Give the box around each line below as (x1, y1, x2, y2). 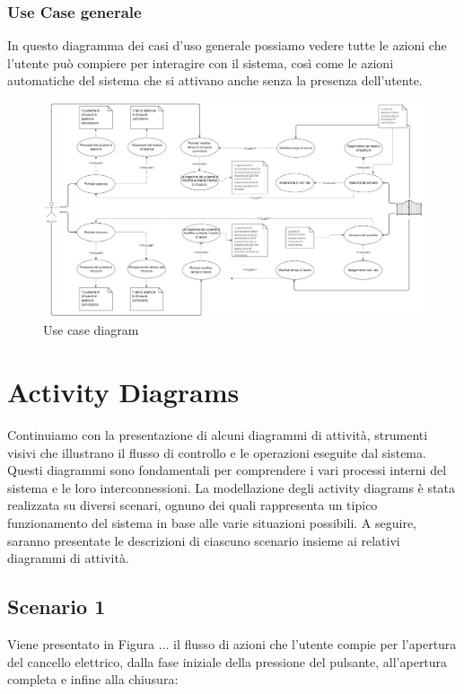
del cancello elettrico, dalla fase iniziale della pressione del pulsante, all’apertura (7, 652, 448, 671)
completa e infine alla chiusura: (7, 670, 179, 689)
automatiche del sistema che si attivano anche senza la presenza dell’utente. (7, 71, 423, 90)
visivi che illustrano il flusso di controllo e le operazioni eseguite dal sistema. (7, 443, 426, 461)
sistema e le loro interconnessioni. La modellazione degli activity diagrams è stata (7, 478, 455, 496)
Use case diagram (43, 321, 139, 339)
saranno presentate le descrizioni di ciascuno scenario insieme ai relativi (7, 531, 400, 549)
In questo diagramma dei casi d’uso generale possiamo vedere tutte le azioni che (7, 36, 447, 55)
